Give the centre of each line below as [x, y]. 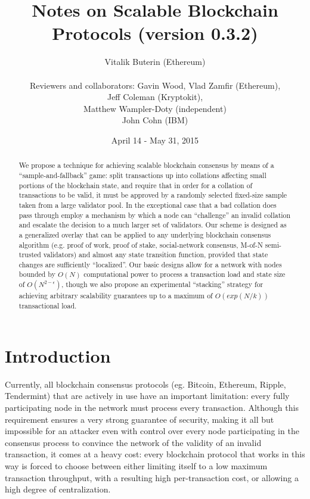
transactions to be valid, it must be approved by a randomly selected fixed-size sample [153, 195]
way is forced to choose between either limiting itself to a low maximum [136, 465]
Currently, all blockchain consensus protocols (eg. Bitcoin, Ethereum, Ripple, [145, 384]
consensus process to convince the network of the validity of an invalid [133, 442]
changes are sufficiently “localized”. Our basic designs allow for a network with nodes [150, 264]
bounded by [37, 274]
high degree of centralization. [58, 489]
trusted [30, 255]
